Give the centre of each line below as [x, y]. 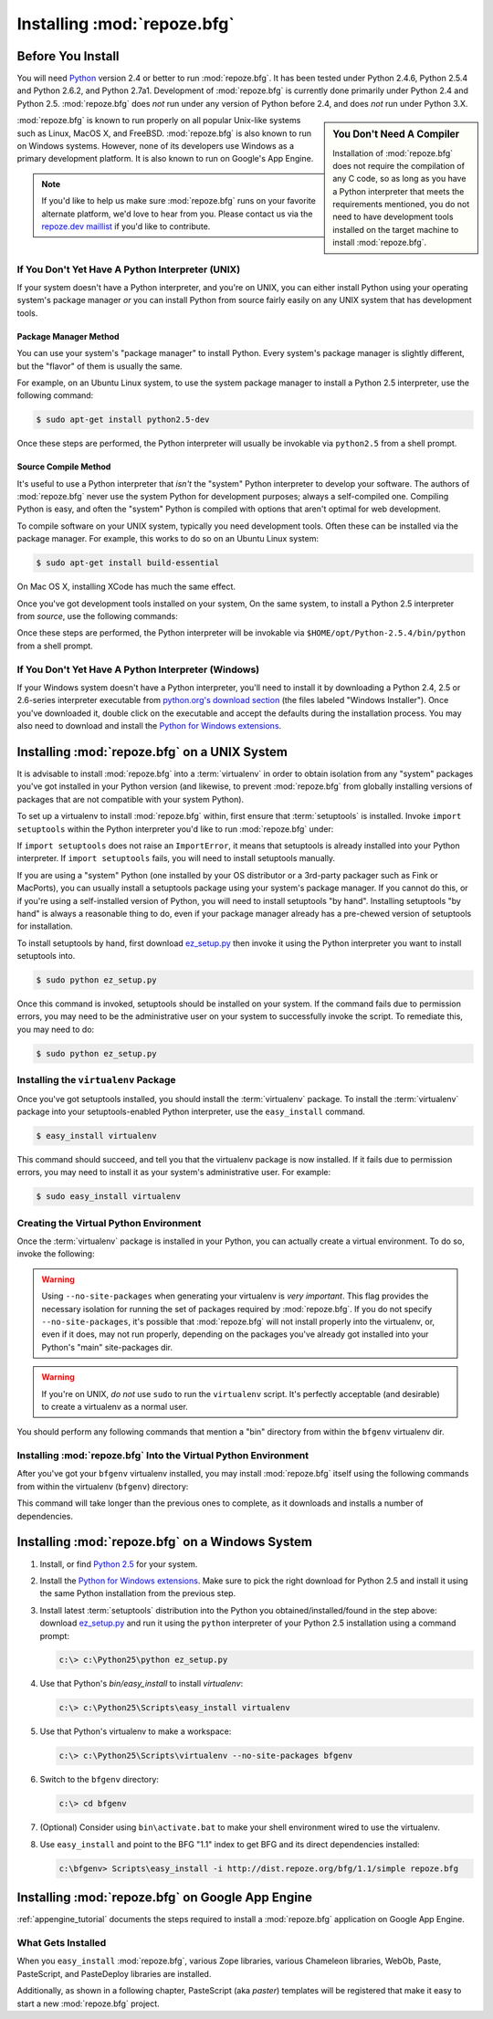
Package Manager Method [68, 336]
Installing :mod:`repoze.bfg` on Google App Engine [164, 1898]
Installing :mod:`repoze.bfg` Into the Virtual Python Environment [163, 1456]
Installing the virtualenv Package [97, 1080]
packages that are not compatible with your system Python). [131, 799]
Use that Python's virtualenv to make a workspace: [136, 1731]
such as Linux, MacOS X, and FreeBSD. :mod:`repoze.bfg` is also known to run [164, 133]
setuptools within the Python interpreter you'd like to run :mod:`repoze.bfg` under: [175, 829]
